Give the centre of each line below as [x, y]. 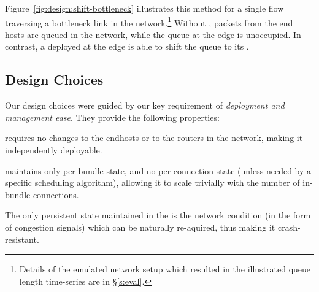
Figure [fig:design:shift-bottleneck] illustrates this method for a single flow [144, 8]
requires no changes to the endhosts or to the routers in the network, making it [154, 138]
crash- [289, 227]
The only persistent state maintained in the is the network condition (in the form [158, 215]
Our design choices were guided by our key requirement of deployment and [145, 105]
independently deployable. [54, 150]
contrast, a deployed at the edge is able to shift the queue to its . [127, 46]
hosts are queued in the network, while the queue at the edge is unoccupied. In [153, 34]
